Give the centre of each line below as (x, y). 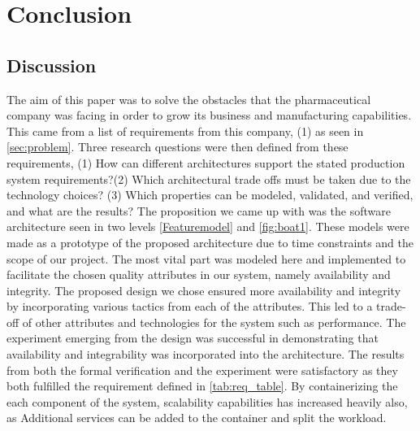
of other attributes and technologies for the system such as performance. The (214, 322)
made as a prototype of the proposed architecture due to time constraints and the (210, 242)
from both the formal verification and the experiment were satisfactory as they (202, 370)
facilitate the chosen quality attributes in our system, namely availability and (199, 274)
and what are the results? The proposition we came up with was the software (199, 210)
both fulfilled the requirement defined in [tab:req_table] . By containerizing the (202, 386)
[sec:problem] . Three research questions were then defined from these (178, 147)
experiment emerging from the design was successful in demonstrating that (193, 338)
